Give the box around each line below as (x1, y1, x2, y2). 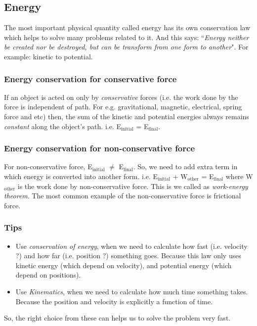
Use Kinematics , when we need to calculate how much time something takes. (15, 286, 248, 296)
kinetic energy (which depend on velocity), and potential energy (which (15, 260, 232, 270)
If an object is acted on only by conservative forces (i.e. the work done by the (4, 92, 238, 102)
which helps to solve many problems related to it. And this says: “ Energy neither (4, 32, 249, 42)
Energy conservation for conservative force (4, 72, 177, 85)
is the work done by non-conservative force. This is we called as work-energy (17, 181, 248, 191)
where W (225, 171, 253, 181)
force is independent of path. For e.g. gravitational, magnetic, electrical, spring (4, 101, 242, 112)
